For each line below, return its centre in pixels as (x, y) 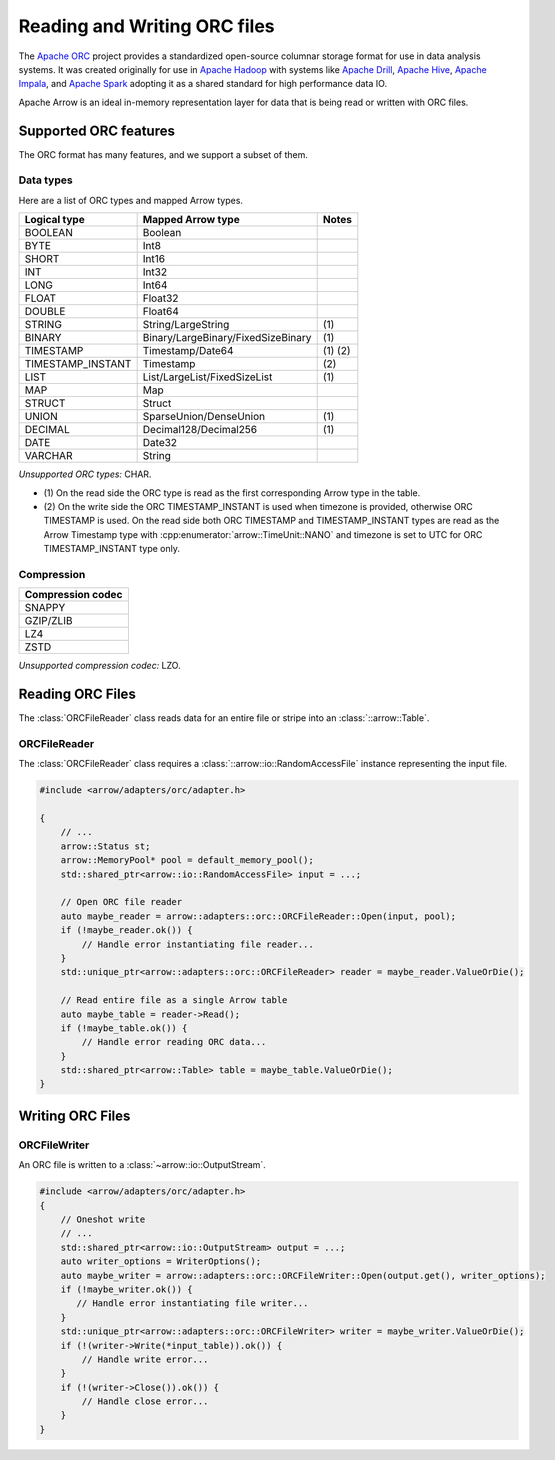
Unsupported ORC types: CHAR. (85, 474)
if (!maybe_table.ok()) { (124, 1028)
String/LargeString (186, 325)
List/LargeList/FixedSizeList (207, 377)
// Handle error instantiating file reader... (197, 944)
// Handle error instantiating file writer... (192, 1303)
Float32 (160, 298)
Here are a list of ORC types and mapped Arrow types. (131, 200)
